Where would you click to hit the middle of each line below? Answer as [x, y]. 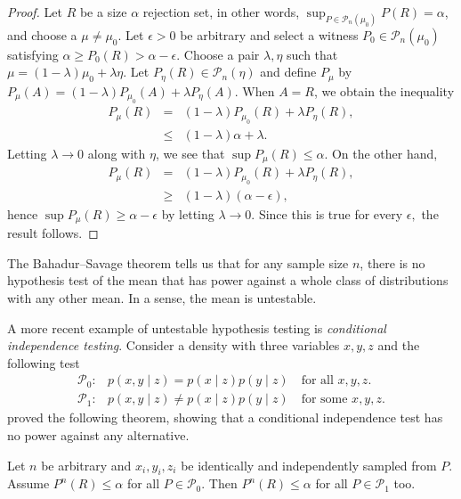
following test [44, 362]
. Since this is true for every [327, 213]
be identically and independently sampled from [309, 465]
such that [312, 54]
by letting [188, 213]
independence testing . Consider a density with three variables [174, 345]
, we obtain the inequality [384, 90]
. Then [219, 483]
